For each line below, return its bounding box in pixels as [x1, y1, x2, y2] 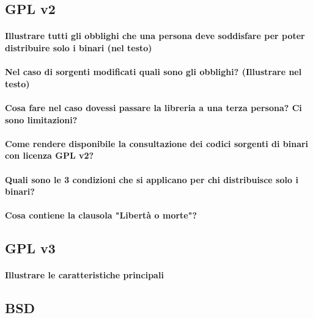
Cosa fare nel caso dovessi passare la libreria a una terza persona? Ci [5, 101, 302, 114]
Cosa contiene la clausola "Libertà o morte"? [5, 209, 197, 222]
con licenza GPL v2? [5, 149, 94, 162]
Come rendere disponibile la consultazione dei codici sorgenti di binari [5, 137, 309, 150]
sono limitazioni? [5, 113, 78, 126]
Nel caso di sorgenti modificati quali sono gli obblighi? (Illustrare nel [5, 65, 302, 78]
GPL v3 [5, 239, 56, 258]
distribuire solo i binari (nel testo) [5, 41, 152, 54]
